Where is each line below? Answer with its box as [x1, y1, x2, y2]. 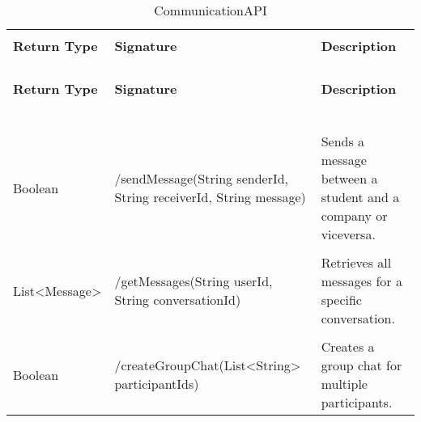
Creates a [321, 337, 375, 356]
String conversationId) [114, 290, 241, 309]
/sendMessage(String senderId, [114, 169, 289, 188]
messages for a [321, 272, 402, 290]
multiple [321, 374, 368, 393]
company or [321, 206, 388, 225]
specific [321, 290, 362, 309]
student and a [321, 188, 400, 206]
